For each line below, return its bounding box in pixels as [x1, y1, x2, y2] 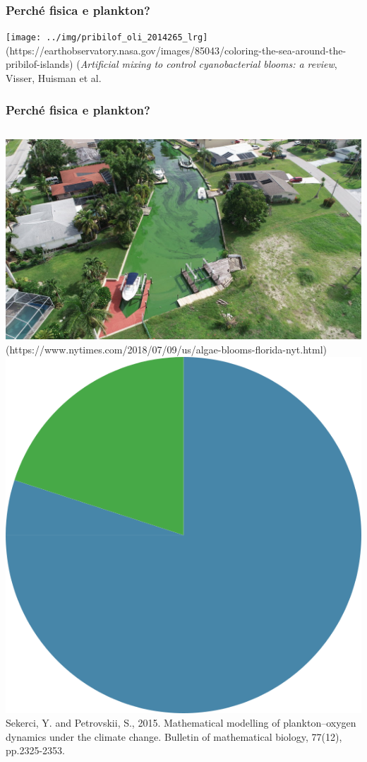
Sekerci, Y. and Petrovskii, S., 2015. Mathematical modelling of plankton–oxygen [6, 715, 356, 730]
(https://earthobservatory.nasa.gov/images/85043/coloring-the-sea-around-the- [6, 42, 347, 57]
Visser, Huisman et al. [6, 71, 102, 86]
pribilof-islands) [6, 57, 73, 71]
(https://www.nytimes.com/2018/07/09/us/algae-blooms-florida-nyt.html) [6, 341, 327, 356]
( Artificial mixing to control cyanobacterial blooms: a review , [76, 57, 337, 71]
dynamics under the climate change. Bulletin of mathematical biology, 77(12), [6, 729, 342, 744]
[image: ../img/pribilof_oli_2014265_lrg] [6, 33, 208, 43]
